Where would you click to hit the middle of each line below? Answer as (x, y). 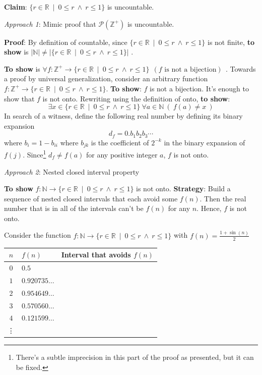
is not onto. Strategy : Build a (183, 189)
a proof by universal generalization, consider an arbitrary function (106, 78)
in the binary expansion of (205, 142)
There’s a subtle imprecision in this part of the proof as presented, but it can (135, 357)
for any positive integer (122, 154)
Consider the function (38, 235)
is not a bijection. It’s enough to (199, 88)
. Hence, (209, 208)
